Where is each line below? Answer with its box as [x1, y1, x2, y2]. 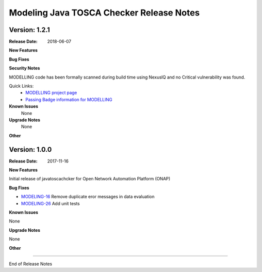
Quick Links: [9, 83, 34, 89]
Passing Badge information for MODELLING [25, 96, 113, 102]
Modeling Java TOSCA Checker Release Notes [9, 7, 200, 18]
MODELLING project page [25, 90, 77, 96]
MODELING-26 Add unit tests [21, 200, 80, 206]
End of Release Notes [9, 261, 52, 267]
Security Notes [9, 65, 40, 71]
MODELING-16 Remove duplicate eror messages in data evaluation [21, 194, 155, 200]
